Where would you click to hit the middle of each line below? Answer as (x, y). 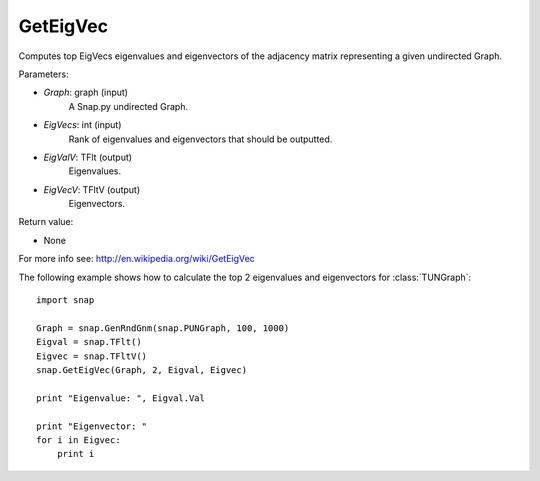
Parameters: (43, 74)
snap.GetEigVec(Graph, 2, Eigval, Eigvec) (142, 369)
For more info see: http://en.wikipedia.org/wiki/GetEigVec (136, 259)
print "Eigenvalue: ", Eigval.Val (120, 398)
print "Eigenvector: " (92, 426)
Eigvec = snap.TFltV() (92, 356)
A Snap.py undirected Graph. (128, 106)
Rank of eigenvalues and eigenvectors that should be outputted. (200, 139)
